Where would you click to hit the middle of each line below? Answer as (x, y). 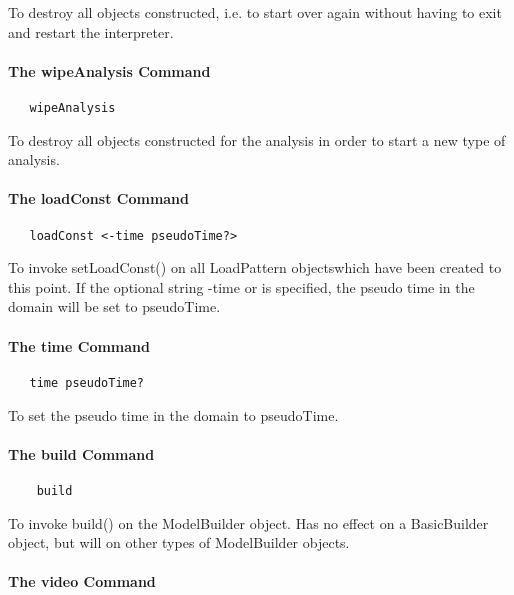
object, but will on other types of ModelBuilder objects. (179, 542)
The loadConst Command (99, 198)
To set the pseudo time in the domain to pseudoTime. (173, 414)
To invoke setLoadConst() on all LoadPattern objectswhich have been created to (255, 267)
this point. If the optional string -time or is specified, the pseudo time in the (241, 286)
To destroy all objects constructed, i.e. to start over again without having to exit (255, 12)
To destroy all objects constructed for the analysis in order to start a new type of (257, 139)
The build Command (81, 453)
